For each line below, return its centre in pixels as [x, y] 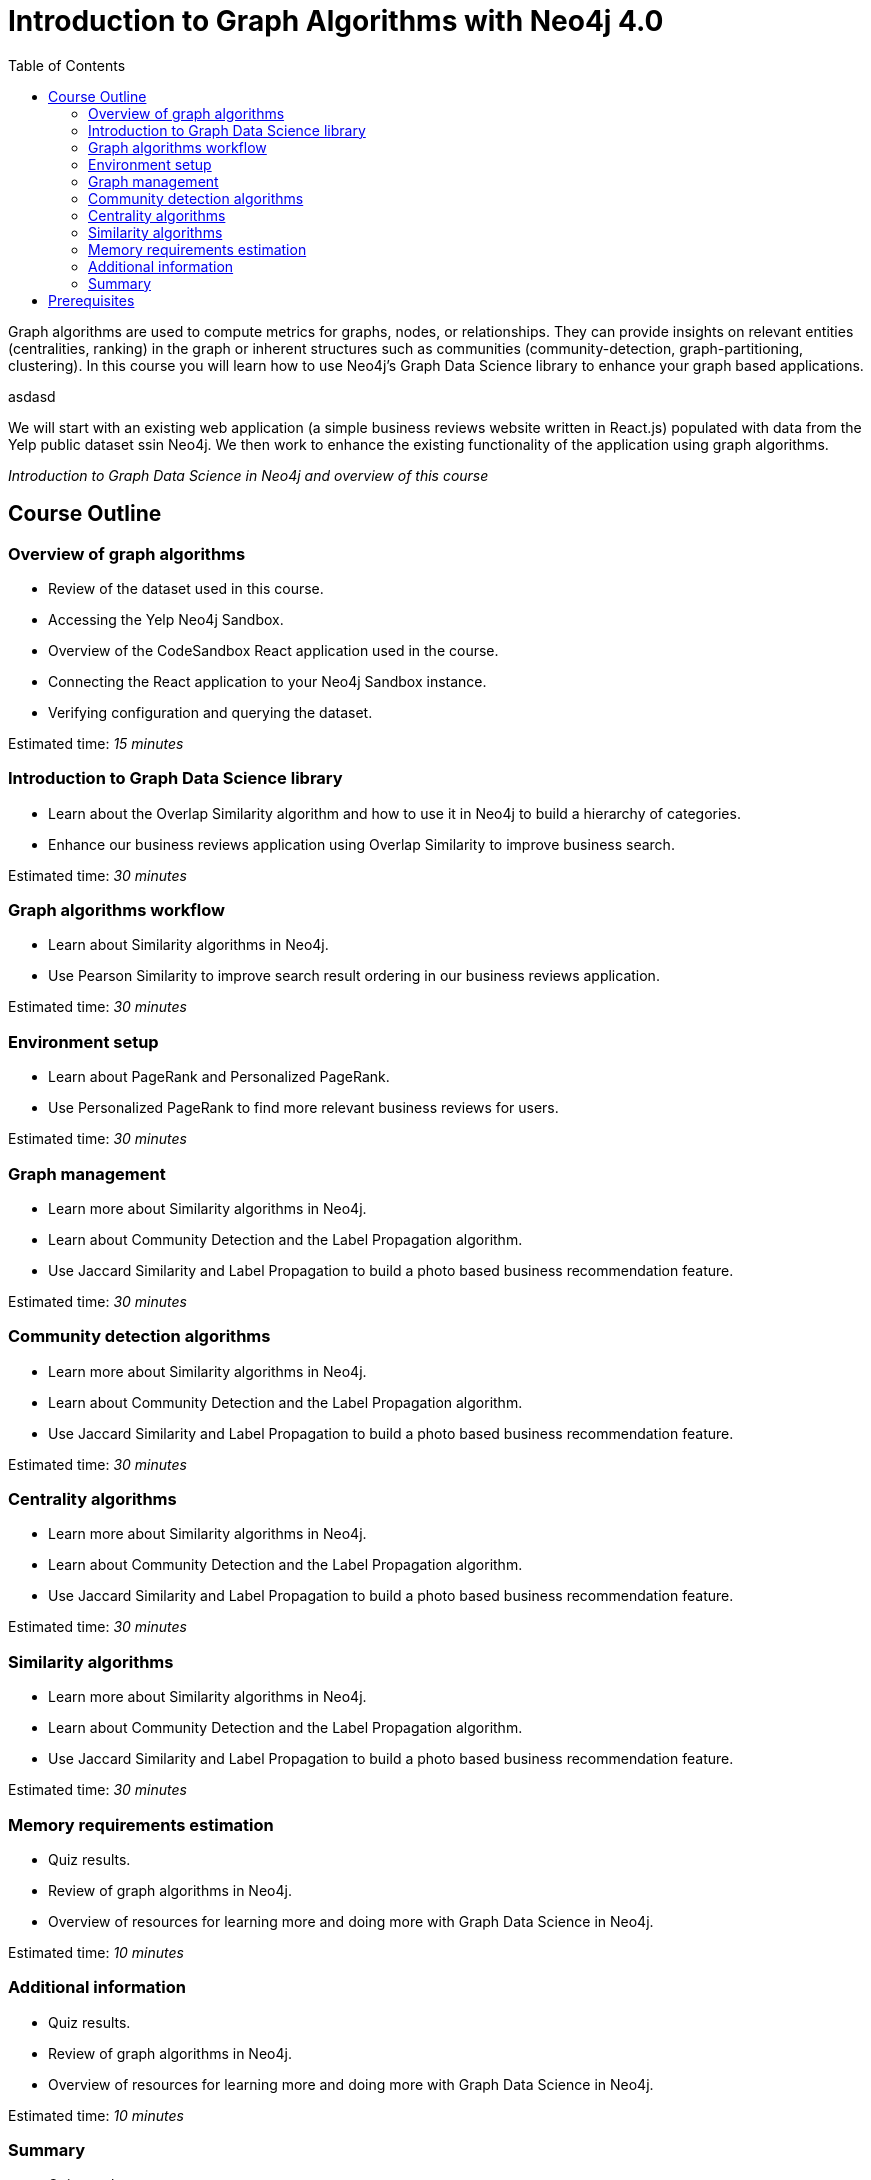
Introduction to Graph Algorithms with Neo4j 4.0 [336, 21]
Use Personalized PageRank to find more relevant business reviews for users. [303, 1108]
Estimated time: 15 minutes [96, 743]
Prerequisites [91, 300]
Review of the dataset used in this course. [186, 588]
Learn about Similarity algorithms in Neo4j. [188, 945]
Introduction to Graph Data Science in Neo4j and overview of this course [248, 475]
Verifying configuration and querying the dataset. [210, 712]
